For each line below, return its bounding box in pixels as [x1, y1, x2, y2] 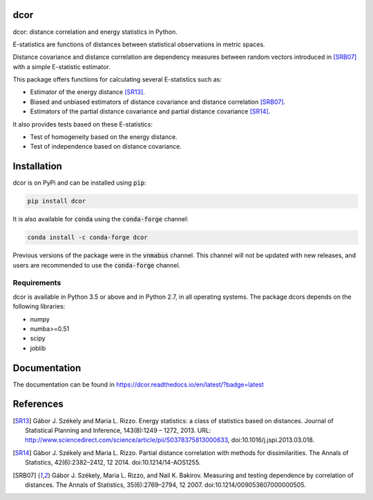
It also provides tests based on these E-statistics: [12, 120, 153, 128]
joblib [30, 344, 46, 352]
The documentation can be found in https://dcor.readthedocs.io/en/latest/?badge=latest [12, 380, 264, 389]
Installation [12, 160, 62, 172]
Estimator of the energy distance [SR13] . [30, 88, 145, 96]
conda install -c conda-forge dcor [27, 234, 148, 241]
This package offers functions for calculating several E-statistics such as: [12, 75, 222, 84]
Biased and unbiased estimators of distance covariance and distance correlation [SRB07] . [30, 98, 286, 106]
